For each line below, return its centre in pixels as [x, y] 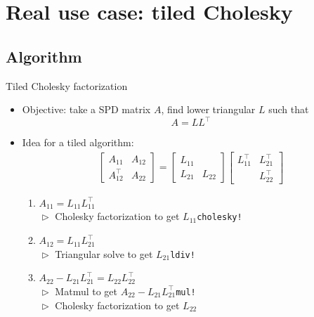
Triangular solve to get [104, 253]
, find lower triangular [208, 109]
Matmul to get [86, 291]
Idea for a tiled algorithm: [78, 142]
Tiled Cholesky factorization [67, 85]
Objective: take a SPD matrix [86, 109]
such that [289, 109]
